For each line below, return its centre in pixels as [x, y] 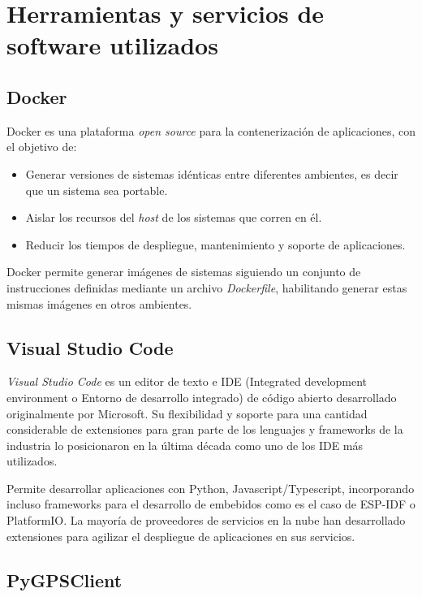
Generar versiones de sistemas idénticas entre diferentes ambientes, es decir [212, 173]
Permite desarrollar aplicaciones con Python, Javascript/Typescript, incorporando [211, 488]
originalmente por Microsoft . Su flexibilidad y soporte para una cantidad [187, 413]
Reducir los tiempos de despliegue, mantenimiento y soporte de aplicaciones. [215, 244]
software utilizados [112, 45]
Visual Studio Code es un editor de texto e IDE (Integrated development [187, 381]
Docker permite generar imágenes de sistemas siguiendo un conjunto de [184, 272]
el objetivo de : [42, 147]
